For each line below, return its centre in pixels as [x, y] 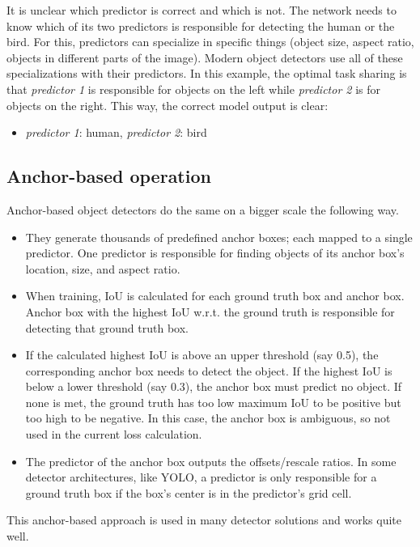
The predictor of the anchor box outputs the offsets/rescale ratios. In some [211, 461]
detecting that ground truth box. [107, 327]
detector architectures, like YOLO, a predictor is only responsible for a [201, 477]
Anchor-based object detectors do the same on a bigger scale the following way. [203, 209]
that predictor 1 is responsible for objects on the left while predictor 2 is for [193, 89]
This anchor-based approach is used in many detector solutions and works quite [204, 520]
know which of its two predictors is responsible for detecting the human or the [201, 25]
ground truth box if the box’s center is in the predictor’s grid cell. [189, 492]
